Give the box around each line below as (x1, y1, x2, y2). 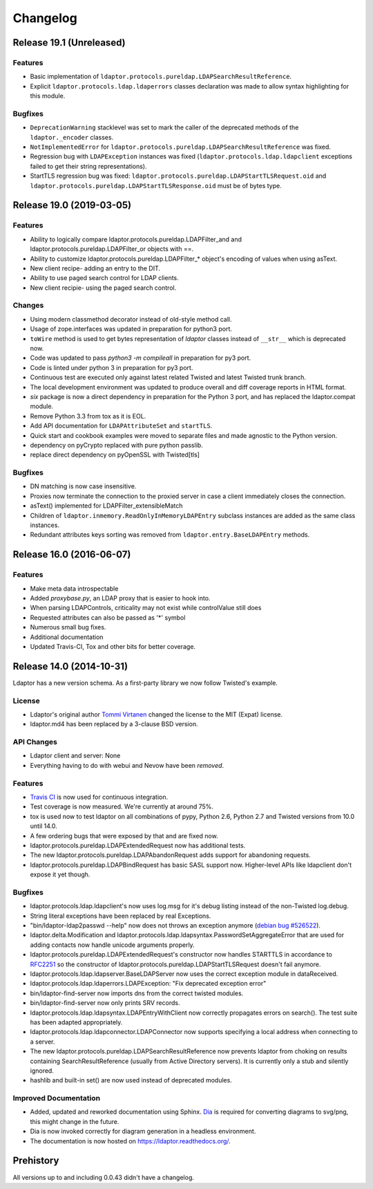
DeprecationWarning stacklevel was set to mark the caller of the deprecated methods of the (30, 123, 299, 131)
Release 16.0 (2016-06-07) (12, 549, 131, 560)
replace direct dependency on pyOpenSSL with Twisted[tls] (30, 450, 200, 459)
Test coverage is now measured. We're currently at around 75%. (30, 802, 214, 811)
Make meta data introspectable (30, 584, 119, 593)
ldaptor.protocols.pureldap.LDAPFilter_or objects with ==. (30, 245, 193, 253)
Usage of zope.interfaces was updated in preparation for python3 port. (30, 325, 233, 333)
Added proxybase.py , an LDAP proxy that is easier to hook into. (30, 593, 211, 602)
